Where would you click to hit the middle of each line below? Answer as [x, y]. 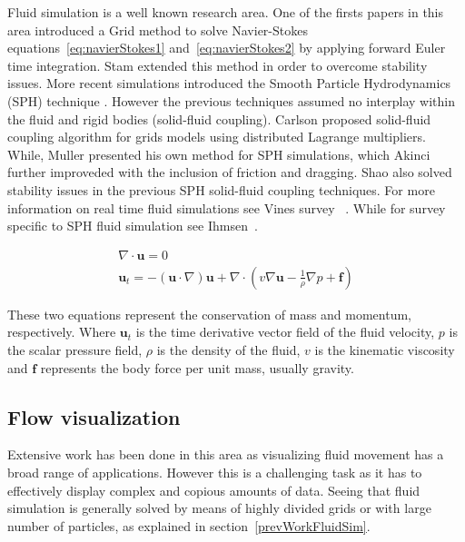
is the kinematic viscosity [385, 349]
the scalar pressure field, [75, 349]
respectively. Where [62, 332]
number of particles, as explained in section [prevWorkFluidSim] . [189, 525]
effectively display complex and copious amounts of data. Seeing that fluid [214, 490]
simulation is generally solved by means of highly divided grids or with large [219, 508]
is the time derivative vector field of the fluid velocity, [285, 332]
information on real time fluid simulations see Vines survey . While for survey [227, 207]
